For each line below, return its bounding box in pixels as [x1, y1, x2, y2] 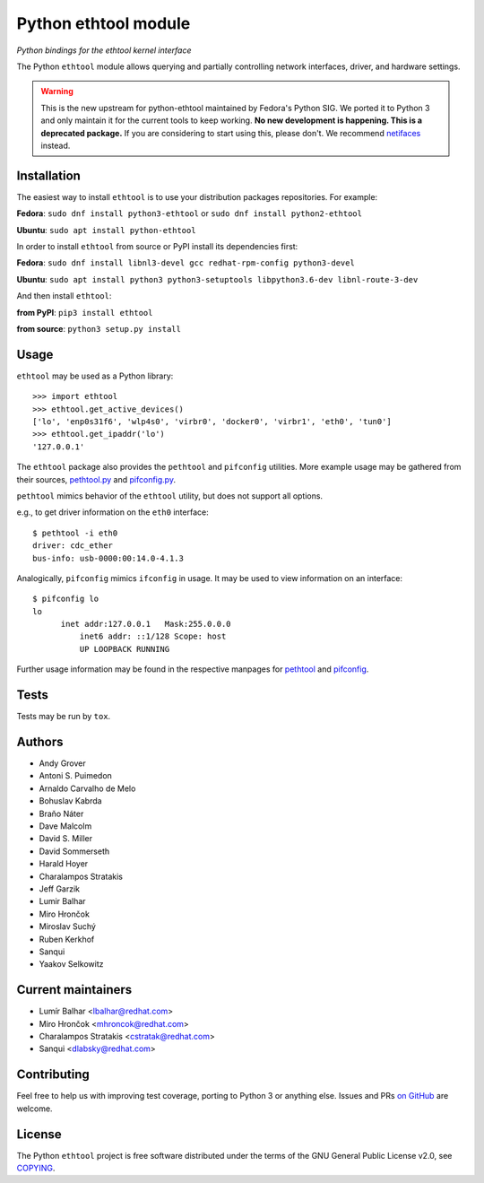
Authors [16, 734, 64, 749]
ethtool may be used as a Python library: [16, 370, 174, 381]
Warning [40, 86, 73, 97]
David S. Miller [39, 833, 93, 844]
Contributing [16, 1067, 90, 1083]
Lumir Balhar [39, 896, 86, 907]
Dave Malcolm [39, 821, 92, 831]
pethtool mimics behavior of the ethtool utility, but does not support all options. [16, 490, 323, 501]
